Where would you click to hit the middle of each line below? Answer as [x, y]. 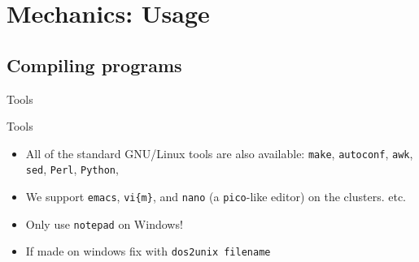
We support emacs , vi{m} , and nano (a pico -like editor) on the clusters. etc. [216, 197]
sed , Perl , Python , [72, 169]
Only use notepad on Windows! [104, 223]
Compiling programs [94, 64]
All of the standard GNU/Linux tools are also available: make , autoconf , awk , [219, 153]
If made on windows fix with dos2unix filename [148, 251]
